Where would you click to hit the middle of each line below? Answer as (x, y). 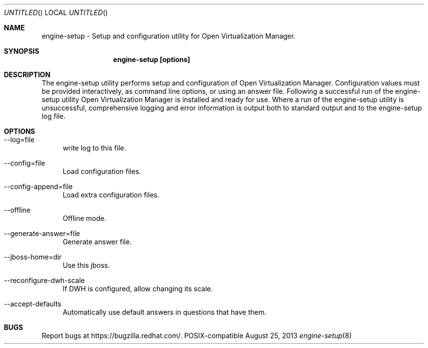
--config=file (25, 163)
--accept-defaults (33, 304)
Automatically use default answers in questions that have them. (165, 312)
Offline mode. (85, 218)
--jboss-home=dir (33, 257)
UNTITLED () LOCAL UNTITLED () (56, 12)
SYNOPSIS (22, 51)
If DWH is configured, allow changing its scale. (138, 289)
